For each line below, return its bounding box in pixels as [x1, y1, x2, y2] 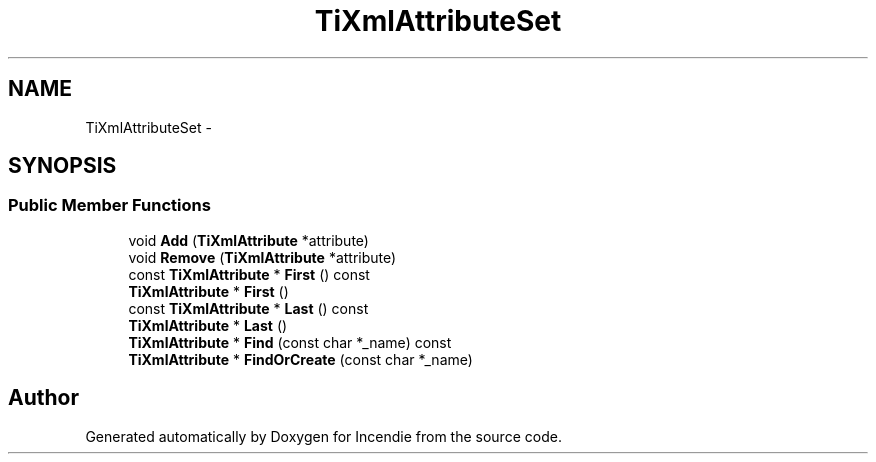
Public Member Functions [8, 195, 211, 216]
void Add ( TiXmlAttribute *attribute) [128, 231, 369, 249]
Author [8, 385, 79, 411]
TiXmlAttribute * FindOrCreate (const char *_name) [128, 350, 473, 368]
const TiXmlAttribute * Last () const [128, 299, 369, 317]
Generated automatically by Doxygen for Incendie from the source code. [85, 427, 562, 445]
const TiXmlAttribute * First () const [128, 265, 370, 283]
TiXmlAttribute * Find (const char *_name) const [128, 333, 452, 351]
